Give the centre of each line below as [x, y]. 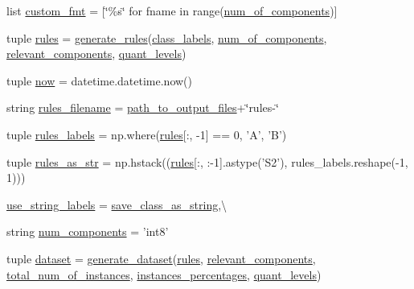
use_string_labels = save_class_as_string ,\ [117, 204]
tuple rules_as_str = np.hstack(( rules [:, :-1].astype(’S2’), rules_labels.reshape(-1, [207, 161]
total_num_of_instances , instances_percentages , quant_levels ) [164, 274]
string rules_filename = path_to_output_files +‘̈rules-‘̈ [143, 107]
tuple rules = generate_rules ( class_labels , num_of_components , [167, 37]
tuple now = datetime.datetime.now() [100, 80]
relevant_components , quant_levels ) [96, 54]
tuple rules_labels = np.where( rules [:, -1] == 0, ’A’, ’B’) [147, 134]
